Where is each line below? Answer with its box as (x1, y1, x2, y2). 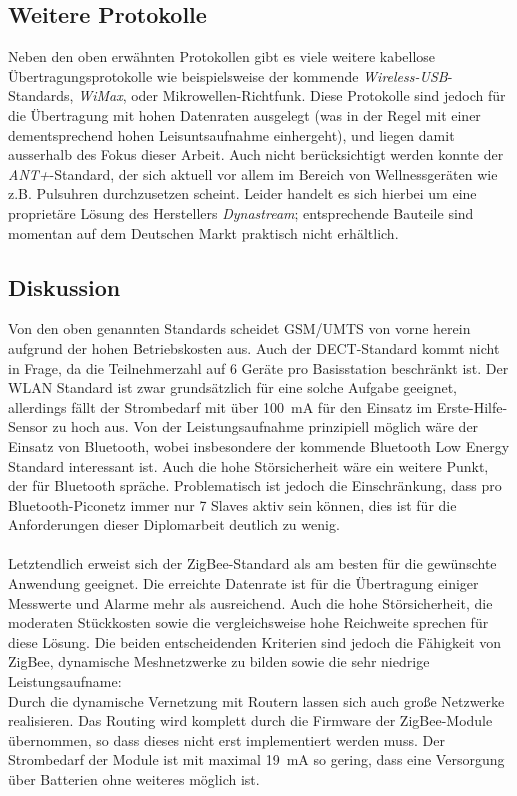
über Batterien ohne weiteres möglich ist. (8, 769, 260, 789)
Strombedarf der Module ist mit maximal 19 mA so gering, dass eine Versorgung (8, 749, 505, 770)
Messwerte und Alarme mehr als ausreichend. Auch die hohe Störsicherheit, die (8, 592, 493, 613)
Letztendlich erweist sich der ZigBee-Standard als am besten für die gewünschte (8, 553, 497, 574)
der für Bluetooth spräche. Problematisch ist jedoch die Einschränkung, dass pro (8, 475, 502, 496)
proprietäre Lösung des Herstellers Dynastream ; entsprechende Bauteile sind (8, 202, 474, 223)
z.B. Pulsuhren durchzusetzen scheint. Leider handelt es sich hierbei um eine (8, 183, 477, 204)
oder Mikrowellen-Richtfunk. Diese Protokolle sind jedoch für (131, 85, 506, 106)
